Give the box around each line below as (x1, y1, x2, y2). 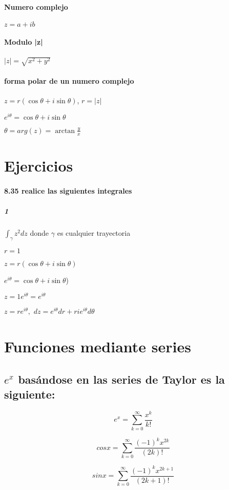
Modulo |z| (4, 36, 43, 47)
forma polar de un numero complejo (4, 75, 134, 86)
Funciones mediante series (4, 336, 191, 357)
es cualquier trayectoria (57, 227, 131, 238)
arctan (55, 127, 75, 135)
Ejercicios (4, 155, 73, 176)
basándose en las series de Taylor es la (18, 371, 225, 387)
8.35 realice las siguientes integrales (4, 185, 132, 196)
